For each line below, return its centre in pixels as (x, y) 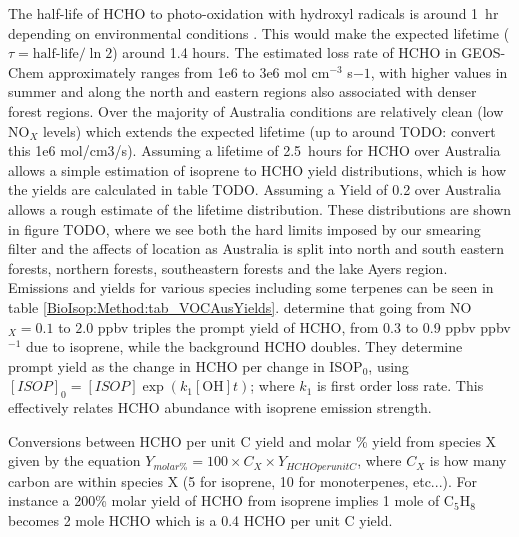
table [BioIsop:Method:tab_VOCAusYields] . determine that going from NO (240, 306)
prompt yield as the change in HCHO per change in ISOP (185, 365)
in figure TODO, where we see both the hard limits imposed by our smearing (244, 228)
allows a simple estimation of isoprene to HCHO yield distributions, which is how (257, 169)
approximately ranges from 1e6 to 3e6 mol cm (189, 71)
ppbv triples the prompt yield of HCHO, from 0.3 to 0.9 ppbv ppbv (304, 326)
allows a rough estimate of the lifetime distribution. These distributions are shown (260, 208)
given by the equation (74, 460)
